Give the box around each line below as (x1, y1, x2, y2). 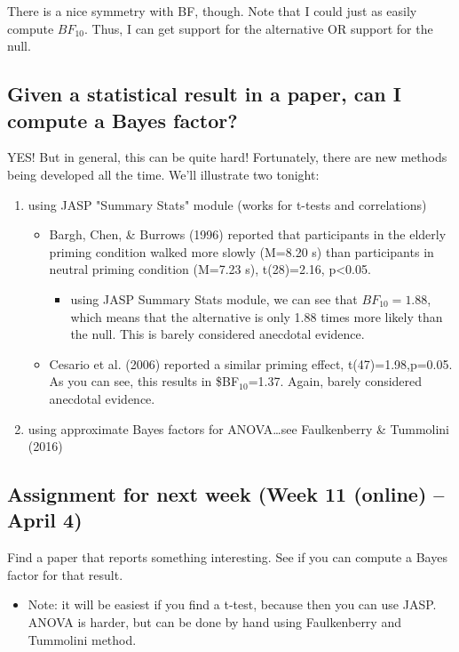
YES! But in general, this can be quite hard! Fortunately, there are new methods (7, 148, 447, 166)
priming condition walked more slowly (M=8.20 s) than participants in (49, 242, 434, 261)
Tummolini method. (28, 630, 137, 648)
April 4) (7, 506, 83, 534)
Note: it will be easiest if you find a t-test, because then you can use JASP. (28, 595, 437, 614)
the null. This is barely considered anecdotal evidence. (70, 325, 365, 343)
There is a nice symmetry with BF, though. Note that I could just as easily (7, 2, 417, 20)
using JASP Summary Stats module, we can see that (70, 289, 358, 308)
